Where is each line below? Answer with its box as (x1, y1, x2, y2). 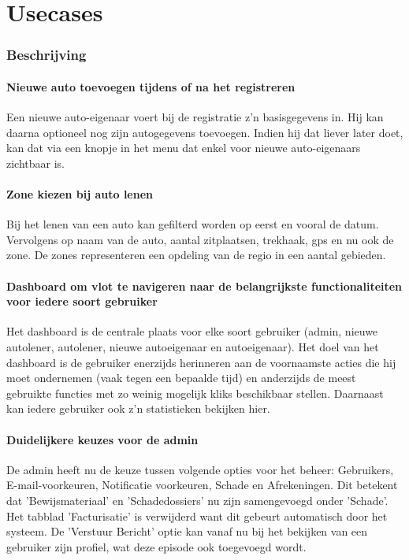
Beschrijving (6, 45, 87, 65)
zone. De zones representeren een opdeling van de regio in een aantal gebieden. (6, 247, 386, 263)
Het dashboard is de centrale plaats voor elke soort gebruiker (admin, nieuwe (6, 323, 378, 339)
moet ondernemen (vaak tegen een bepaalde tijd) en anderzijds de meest (6, 369, 356, 386)
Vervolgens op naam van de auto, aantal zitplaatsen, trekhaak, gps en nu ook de (6, 231, 394, 247)
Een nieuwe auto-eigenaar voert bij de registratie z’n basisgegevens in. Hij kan (6, 109, 384, 125)
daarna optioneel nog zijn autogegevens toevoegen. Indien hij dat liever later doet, (6, 124, 403, 140)
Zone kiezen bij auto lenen (6, 185, 154, 202)
